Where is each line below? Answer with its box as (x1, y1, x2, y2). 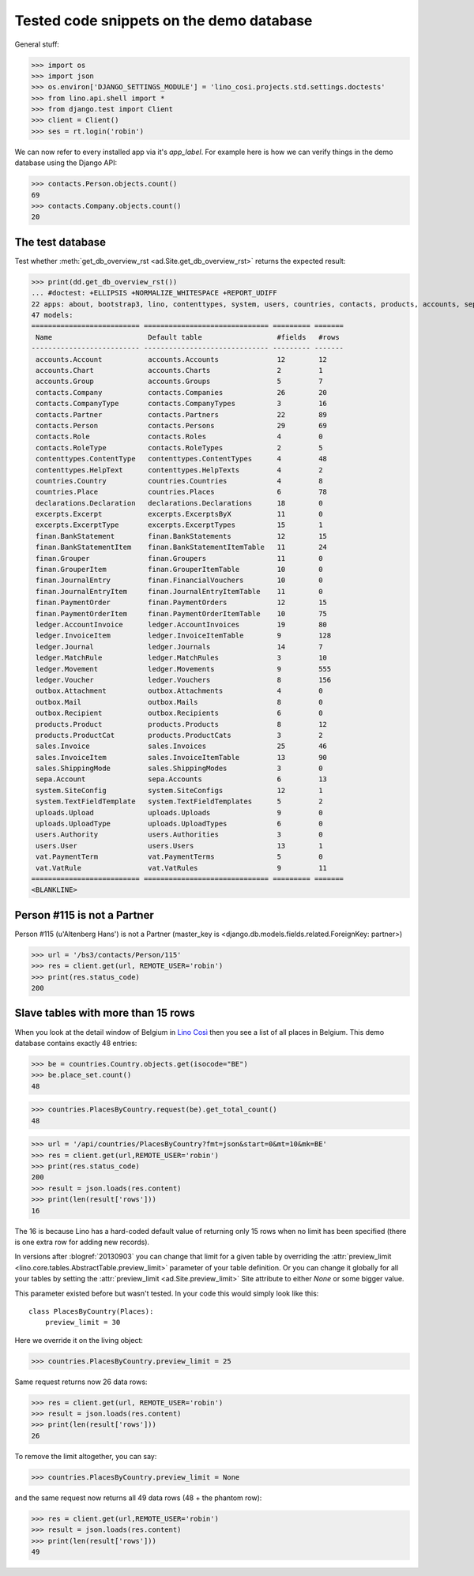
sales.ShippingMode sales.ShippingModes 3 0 (36, 764, 323, 773)
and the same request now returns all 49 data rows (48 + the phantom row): (14, 1493, 262, 1503)
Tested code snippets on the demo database (14, 12, 313, 29)
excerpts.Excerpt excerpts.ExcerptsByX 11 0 (36, 510, 323, 519)
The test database (14, 235, 107, 249)
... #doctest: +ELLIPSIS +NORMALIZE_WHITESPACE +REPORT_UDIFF (31, 288, 277, 298)
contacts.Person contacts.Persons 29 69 (36, 421, 328, 430)
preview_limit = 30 (44, 1318, 121, 1327)
